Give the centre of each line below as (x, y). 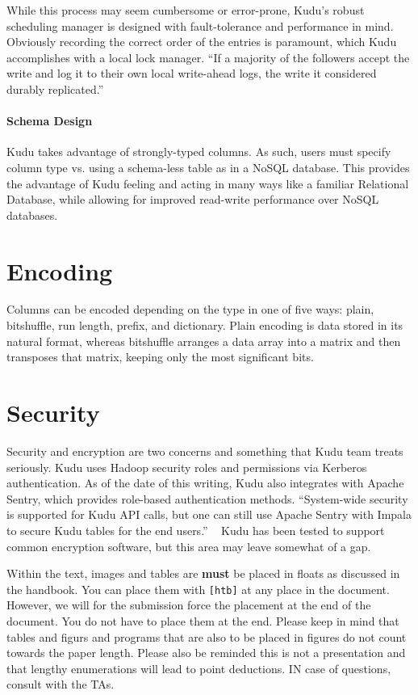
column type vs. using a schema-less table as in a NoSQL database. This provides (208, 167)
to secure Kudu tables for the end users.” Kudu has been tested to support (196, 530)
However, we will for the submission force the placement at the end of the (189, 605)
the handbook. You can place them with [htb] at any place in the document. (198, 589)
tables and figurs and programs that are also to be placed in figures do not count (207, 636)
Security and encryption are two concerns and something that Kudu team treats (205, 451)
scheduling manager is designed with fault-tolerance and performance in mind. (200, 25)
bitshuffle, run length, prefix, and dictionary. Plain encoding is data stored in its (205, 325)
